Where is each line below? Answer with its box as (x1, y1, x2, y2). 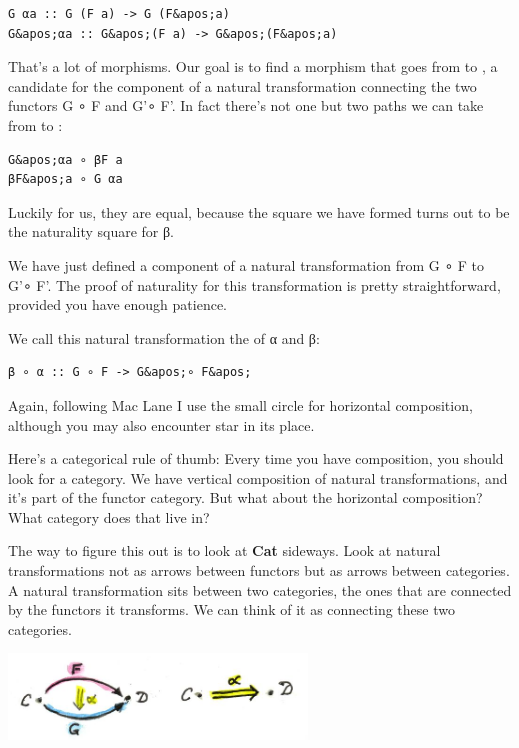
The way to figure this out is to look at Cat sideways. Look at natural (8, 540, 441, 561)
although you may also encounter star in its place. (8, 414, 315, 435)
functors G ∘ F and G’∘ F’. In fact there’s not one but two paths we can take (8, 95, 484, 116)
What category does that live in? (8, 506, 210, 527)
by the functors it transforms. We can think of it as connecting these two (8, 599, 455, 620)
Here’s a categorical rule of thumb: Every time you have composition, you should (8, 448, 504, 469)
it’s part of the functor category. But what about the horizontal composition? (8, 487, 483, 508)
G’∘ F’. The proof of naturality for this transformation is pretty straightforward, (8, 274, 501, 295)
